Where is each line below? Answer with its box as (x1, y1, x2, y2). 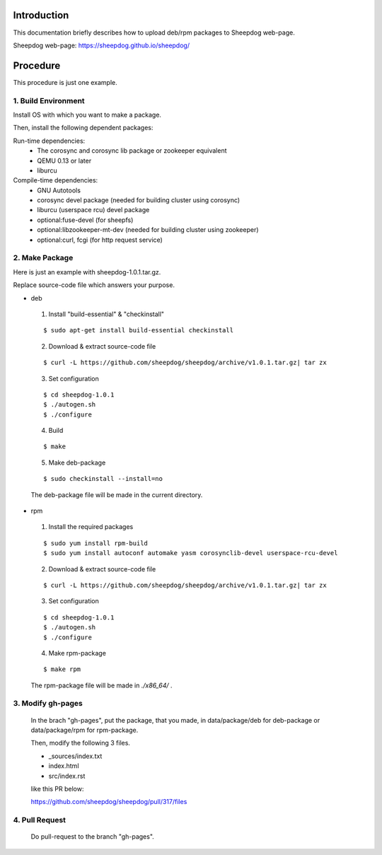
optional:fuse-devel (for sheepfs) (37, 216, 134, 224)
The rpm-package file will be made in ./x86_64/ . (30, 681, 173, 690)
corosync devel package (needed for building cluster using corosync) (37, 196, 241, 204)
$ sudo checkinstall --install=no (43, 475, 163, 483)
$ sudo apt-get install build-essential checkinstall (43, 326, 233, 335)
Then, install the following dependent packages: (13, 124, 154, 132)
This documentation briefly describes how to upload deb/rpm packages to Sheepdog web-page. (13, 28, 295, 37)
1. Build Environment (13, 95, 85, 105)
